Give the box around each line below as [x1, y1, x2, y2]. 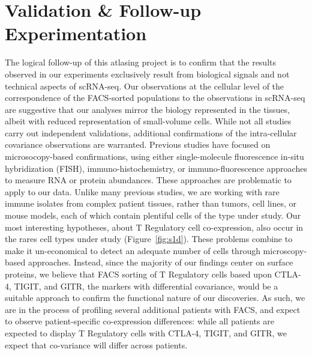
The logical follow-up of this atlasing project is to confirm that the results [5, 56, 277, 68]
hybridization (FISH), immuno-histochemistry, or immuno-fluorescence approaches [5, 162, 307, 174]
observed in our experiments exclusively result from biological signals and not [5, 67, 290, 80]
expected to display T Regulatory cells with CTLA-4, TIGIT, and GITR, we [5, 326, 287, 339]
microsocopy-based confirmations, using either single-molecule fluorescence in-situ [5, 150, 304, 163]
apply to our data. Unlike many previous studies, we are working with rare [5, 185, 280, 198]
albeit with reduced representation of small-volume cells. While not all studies [5, 115, 292, 127]
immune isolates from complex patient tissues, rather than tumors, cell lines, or [5, 197, 297, 210]
